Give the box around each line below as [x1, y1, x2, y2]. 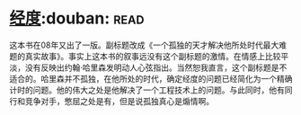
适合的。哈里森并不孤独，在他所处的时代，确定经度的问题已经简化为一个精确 [9, 73, 293, 84]
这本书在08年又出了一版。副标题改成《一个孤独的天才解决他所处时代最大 [9, 40, 279, 50]
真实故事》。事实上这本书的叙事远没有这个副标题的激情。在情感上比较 [24, 50, 281, 61]
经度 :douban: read [9, 8, 145, 29]
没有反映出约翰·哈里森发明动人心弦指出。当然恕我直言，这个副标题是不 [24, 62, 288, 73]
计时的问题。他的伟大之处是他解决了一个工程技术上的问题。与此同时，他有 [9, 84, 285, 95]
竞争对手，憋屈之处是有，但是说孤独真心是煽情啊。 [24, 95, 214, 106]
